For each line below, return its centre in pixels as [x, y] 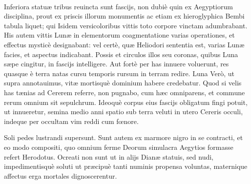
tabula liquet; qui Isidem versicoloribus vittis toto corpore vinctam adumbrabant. [126, 25]
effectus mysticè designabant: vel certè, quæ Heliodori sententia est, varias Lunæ [124, 44]
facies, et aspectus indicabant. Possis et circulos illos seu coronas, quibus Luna [121, 54]
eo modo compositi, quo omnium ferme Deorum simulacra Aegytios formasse [119, 147]
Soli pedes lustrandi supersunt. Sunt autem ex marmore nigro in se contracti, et [124, 137]
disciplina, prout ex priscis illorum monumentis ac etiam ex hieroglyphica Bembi [124, 16]
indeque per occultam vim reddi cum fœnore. [71, 121]
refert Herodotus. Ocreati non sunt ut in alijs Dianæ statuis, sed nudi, [109, 156]
